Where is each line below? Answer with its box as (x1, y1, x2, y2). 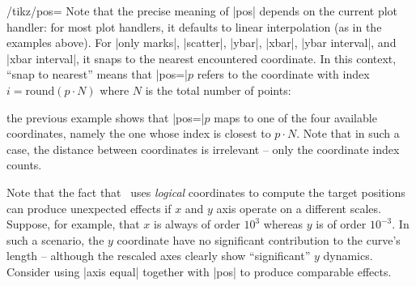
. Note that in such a (296, 125, 400, 142)
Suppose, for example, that (6, 216, 140, 233)
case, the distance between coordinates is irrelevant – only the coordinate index (6, 140, 400, 157)
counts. (6, 156, 42, 173)
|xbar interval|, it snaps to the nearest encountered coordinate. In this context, (6, 49, 397, 66)
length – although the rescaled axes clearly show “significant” (6, 247, 311, 264)
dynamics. (323, 247, 373, 264)
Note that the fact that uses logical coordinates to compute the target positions (6, 183, 405, 200)
